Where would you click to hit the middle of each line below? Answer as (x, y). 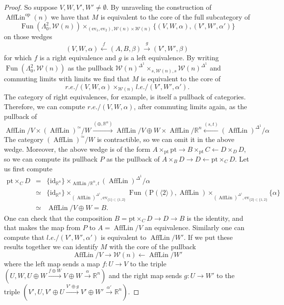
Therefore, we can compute (45, 106)
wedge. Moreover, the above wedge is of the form (77, 149)
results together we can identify (51, 246)
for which (18, 57)
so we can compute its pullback (51, 158)
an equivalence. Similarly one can (195, 227)
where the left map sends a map (52, 264)
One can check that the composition (58, 218)
